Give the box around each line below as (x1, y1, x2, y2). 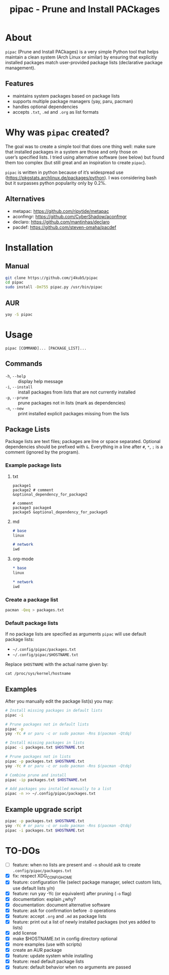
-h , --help (5, 373, 26, 379)
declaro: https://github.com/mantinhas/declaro (12, 219, 110, 225)
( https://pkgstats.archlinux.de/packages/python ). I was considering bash (5, 174, 157, 180)
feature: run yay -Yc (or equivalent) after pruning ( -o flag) (12, 890, 132, 896)
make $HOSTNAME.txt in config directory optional (12, 936, 118, 942)
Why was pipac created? (5, 126, 110, 138)
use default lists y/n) (12, 885, 55, 891)
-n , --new (5, 405, 24, 411)
